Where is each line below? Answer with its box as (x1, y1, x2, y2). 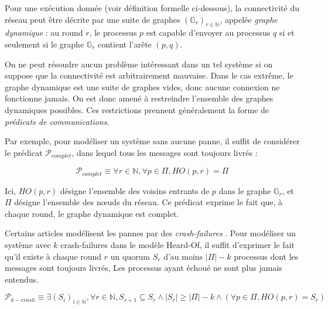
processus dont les (234, 250, 299, 262)
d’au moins (163, 250, 203, 262)
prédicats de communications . (5, 115, 110, 127)
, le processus (89, 26, 137, 39)
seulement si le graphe (5, 38, 84, 50)
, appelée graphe (220, 13, 278, 25)
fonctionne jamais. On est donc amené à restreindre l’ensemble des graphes (5, 92, 274, 104)
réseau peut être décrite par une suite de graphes (5, 13, 180, 25)
